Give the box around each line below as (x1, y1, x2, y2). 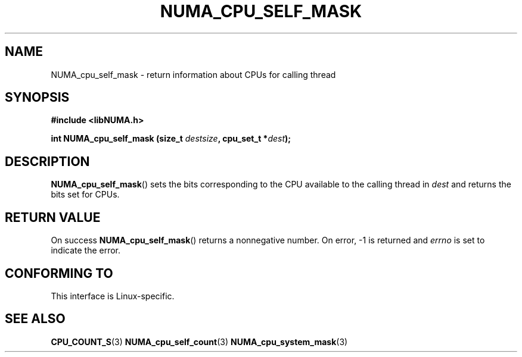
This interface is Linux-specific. (51, 290, 175, 301)
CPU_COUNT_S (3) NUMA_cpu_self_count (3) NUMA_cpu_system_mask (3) (51, 336, 348, 347)
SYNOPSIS (5, 90, 70, 105)
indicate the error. (51, 245, 121, 256)
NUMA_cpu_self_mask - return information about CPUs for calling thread (51, 69, 336, 80)
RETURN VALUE (5, 209, 101, 225)
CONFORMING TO (5, 265, 113, 281)
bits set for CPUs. (51, 189, 120, 200)
